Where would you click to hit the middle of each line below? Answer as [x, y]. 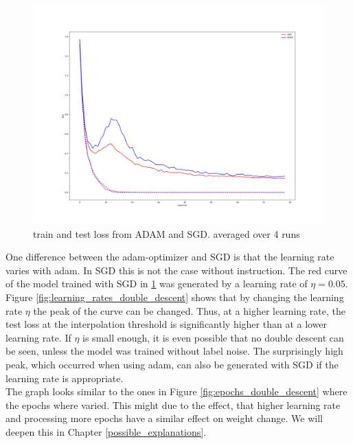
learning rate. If [38, 337]
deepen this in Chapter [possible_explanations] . [106, 431]
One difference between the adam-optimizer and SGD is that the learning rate [170, 257]
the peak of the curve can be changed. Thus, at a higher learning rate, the [189, 310]
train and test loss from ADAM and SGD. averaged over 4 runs [167, 233]
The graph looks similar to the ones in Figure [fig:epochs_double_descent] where [176, 391]
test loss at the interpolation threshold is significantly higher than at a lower [167, 324]
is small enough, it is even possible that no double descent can [213, 337]
